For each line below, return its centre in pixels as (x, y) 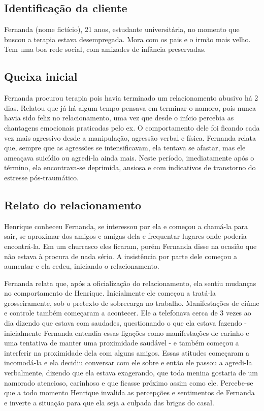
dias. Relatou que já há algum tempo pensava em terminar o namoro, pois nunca (130, 107)
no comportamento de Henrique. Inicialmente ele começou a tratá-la (110, 293)
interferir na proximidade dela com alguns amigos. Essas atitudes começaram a (127, 352)
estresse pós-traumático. (41, 177)
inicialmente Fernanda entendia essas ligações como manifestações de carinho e (127, 333)
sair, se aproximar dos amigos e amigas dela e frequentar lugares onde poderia (125, 236)
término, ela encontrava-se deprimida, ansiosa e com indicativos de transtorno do (130, 167)
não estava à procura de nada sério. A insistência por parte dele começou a (121, 256)
